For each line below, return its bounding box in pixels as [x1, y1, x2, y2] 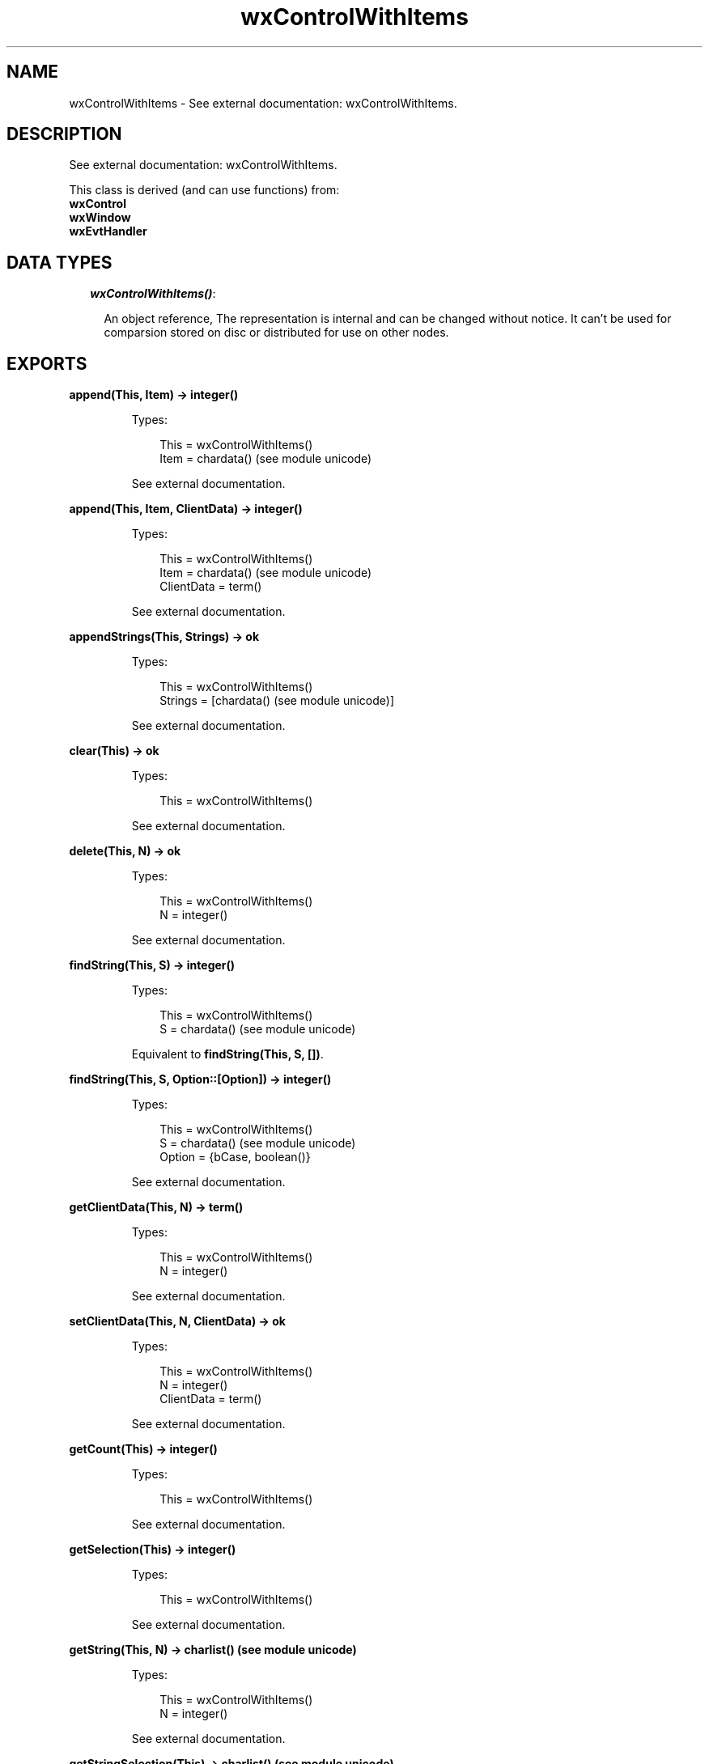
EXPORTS [6, 353, 87, 374]
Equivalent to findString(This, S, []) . [131, 1047, 324, 1062]
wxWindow [69, 210, 131, 225]
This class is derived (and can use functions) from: [69, 183, 340, 197]
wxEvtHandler [69, 224, 147, 239]
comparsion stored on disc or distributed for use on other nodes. [104, 325, 449, 340]
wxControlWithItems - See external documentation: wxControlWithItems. [69, 95, 457, 110]
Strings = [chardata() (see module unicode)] [159, 693, 395, 708]
